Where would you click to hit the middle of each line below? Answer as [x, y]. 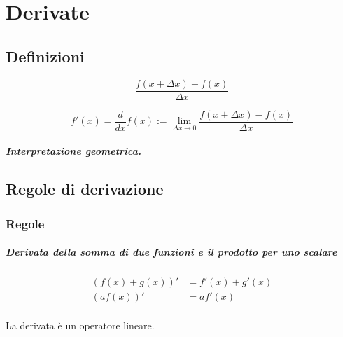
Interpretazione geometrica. [73, 151]
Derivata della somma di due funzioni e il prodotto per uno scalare [171, 252]
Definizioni [45, 56]
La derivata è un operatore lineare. [80, 325]
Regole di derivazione [85, 189]
